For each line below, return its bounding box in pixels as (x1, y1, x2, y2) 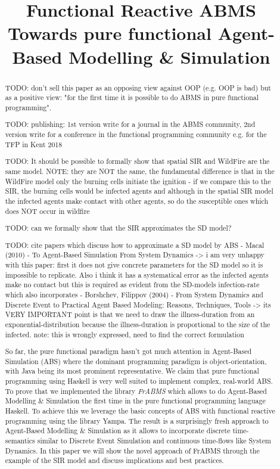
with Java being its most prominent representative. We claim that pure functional (5, 366, 259, 376)
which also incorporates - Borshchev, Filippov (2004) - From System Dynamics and (5, 289, 263, 299)
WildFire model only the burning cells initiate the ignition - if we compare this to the (5, 176, 271, 186)
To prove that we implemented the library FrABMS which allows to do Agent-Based (5, 386, 267, 396)
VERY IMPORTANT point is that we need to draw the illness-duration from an (5, 309, 255, 319)
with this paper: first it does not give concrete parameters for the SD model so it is (5, 259, 263, 269)
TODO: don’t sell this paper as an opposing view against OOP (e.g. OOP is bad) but (5, 82, 271, 92)
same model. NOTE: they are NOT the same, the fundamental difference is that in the (5, 166, 275, 176)
